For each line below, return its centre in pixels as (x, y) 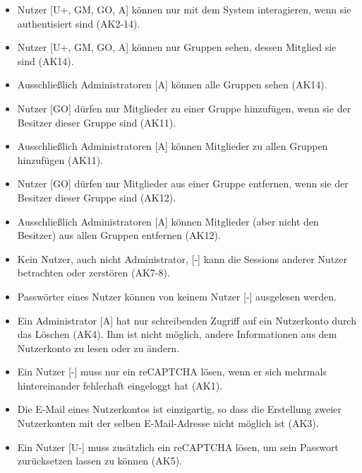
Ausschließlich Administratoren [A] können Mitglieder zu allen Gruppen (173, 146)
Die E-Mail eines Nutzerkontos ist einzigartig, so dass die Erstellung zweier (179, 409)
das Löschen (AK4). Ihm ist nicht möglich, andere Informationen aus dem (177, 334)
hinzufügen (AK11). (60, 159)
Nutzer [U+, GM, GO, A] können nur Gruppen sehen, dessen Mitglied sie (177, 47)
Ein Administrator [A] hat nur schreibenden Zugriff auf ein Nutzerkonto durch (187, 320)
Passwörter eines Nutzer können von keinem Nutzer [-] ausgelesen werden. (177, 296)
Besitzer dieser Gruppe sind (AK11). (97, 122)
